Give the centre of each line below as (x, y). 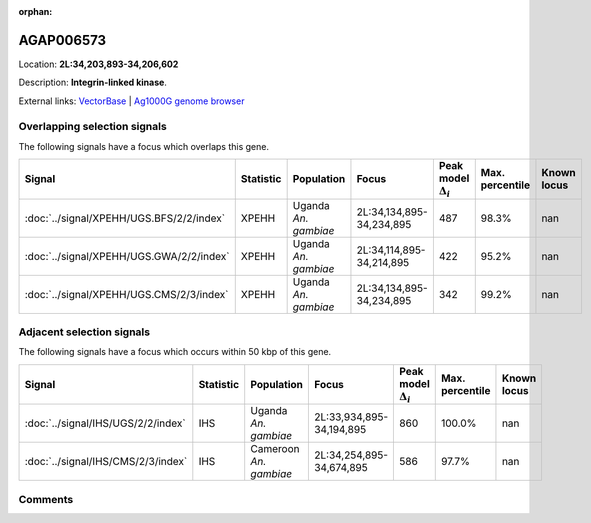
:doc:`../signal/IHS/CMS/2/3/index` (106, 462)
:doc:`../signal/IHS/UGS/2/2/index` (105, 423)
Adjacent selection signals (84, 332)
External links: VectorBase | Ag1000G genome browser (131, 101)
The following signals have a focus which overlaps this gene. (144, 146)
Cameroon (275, 449)
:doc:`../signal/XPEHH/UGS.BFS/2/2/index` (124, 218)
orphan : (35, 11)
